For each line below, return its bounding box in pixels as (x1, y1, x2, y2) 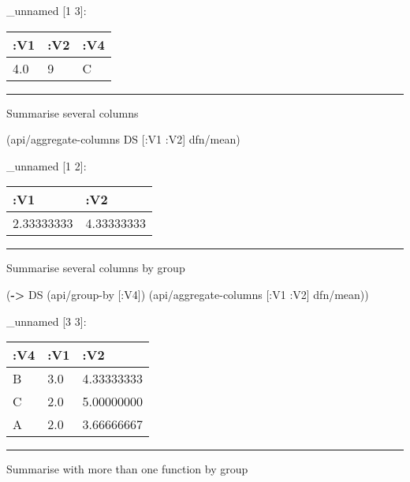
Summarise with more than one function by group (6, 461, 248, 477)
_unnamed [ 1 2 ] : (6, 157, 87, 174)
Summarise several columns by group (6, 260, 185, 276)
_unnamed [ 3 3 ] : (6, 312, 87, 329)
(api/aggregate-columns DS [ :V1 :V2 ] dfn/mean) (6, 131, 240, 148)
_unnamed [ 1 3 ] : (6, 2, 87, 18)
